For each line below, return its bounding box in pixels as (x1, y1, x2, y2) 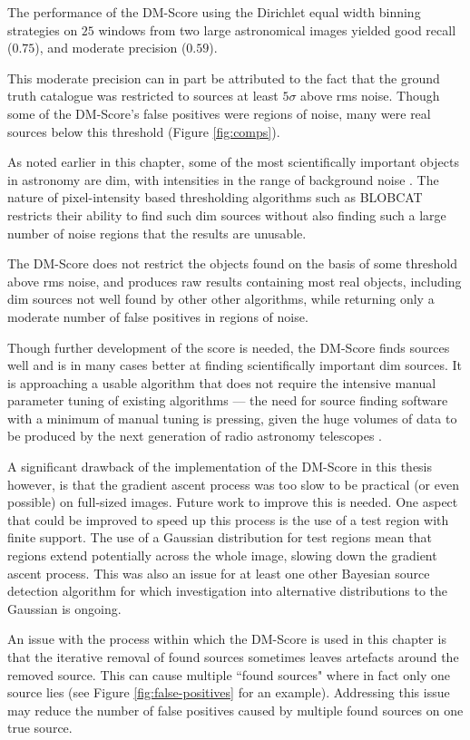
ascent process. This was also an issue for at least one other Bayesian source (7, 563, 430, 582)
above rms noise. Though (300, 86, 440, 105)
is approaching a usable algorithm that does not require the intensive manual (7, 373, 436, 392)
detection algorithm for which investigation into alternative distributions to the (7, 581, 447, 600)
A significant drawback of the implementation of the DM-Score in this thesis (7, 457, 433, 476)
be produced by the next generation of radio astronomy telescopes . (7, 426, 383, 445)
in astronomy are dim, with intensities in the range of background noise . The (7, 170, 439, 189)
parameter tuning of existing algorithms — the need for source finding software (7, 391, 448, 410)
